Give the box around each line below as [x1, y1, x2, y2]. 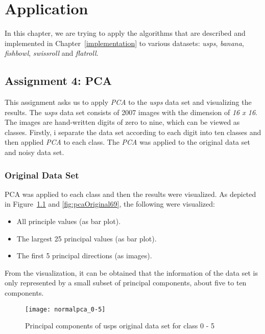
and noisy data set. [5, 147, 64, 158]
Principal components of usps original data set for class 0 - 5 [25, 320, 214, 331]
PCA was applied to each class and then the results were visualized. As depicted [5, 188, 256, 199]
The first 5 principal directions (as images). [16, 250, 152, 261]
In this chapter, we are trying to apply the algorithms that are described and [5, 28, 246, 38]
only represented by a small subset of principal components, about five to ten [5, 277, 247, 288]
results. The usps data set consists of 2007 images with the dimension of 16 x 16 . [5, 106, 257, 117]
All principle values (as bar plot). [16, 216, 121, 227]
